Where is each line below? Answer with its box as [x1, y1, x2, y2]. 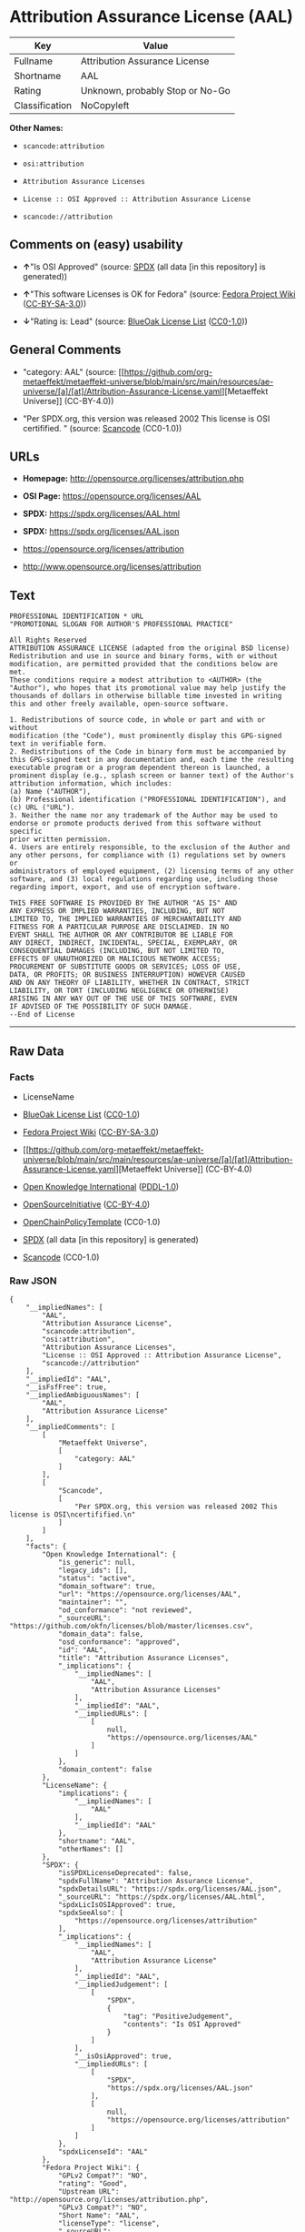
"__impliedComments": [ [25, 1423, 116, 1432]
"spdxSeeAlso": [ [57, 1909, 124, 1918]
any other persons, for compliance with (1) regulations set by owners [9, 851, 286, 860]
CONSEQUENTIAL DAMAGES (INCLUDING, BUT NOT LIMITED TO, [9, 947, 225, 956]
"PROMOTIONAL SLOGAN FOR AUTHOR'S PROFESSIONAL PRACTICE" [9, 620, 233, 629]
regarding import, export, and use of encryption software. [9, 883, 242, 892]
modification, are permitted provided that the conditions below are [9, 660, 279, 669]
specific [9, 827, 43, 837]
